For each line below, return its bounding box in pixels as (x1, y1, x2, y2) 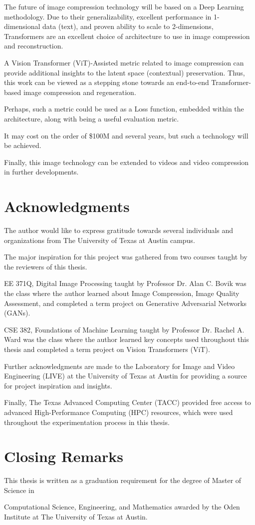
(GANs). (4, 307, 30, 318)
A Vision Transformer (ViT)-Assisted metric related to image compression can (4, 57, 244, 67)
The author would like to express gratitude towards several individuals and (4, 225, 234, 235)
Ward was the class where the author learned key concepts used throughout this (4, 334, 249, 344)
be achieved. (4, 140, 41, 150)
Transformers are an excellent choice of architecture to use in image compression (4, 30, 250, 41)
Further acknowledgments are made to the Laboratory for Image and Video (4, 360, 235, 371)
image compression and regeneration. (23, 86, 136, 97)
